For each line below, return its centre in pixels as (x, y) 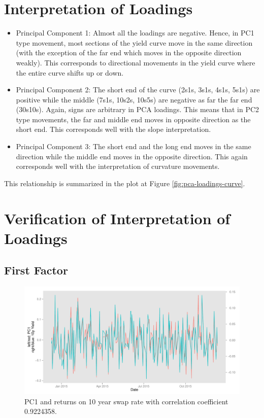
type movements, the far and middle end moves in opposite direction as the (133, 119)
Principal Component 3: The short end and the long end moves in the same (134, 146)
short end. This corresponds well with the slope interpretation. (113, 129)
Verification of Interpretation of (117, 218)
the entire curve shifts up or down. (70, 72)
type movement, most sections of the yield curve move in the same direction (134, 42)
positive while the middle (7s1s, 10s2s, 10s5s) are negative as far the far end (134, 99)
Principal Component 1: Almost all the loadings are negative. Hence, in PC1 (135, 33)
